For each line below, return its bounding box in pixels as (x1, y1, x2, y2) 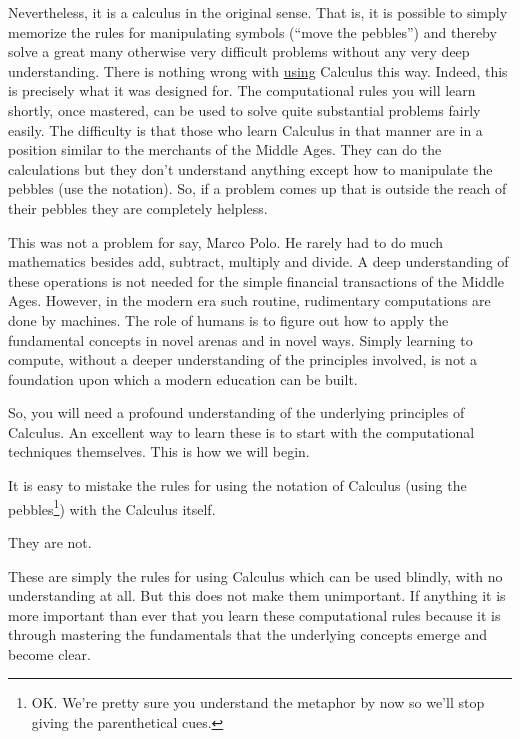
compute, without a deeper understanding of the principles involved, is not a (8, 349, 477, 370)
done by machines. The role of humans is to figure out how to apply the (8, 309, 449, 330)
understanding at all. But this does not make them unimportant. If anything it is (8, 585, 506, 606)
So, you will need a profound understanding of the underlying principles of (8, 402, 465, 423)
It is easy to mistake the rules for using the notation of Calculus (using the (8, 475, 467, 496)
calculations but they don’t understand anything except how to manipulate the (8, 158, 493, 179)
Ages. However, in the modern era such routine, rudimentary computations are (8, 290, 491, 311)
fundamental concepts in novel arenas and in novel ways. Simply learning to (8, 329, 473, 350)
